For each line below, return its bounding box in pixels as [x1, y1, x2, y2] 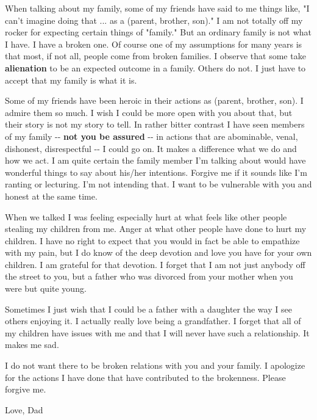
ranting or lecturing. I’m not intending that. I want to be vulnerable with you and [5, 178, 312, 190]
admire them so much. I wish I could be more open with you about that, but [5, 106, 293, 118]
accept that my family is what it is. [5, 73, 137, 86]
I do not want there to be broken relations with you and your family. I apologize [5, 359, 305, 372]
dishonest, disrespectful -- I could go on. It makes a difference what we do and [5, 142, 297, 154]
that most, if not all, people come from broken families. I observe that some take [5, 49, 306, 62]
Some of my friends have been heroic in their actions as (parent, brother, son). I [5, 94, 304, 107]
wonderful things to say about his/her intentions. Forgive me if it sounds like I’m [5, 165, 307, 178]
